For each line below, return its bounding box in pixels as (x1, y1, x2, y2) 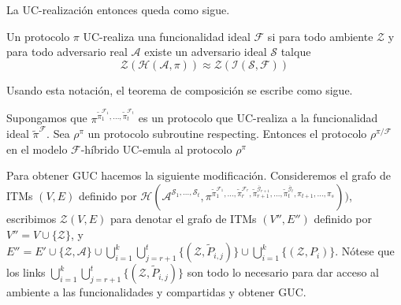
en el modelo (6, 140, 68, 157)
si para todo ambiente (267, 28, 373, 44)
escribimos (6, 210, 57, 226)
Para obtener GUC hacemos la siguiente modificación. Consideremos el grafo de (6, 167, 391, 184)
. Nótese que (335, 243, 395, 259)
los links (6, 264, 46, 281)
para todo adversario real (6, 43, 128, 60)
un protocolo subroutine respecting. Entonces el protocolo (87, 125, 367, 142)
